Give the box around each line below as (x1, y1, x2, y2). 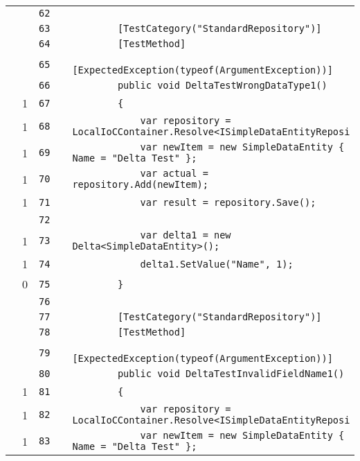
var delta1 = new (140, 229, 231, 241)
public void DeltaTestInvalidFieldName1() (117, 368, 345, 379)
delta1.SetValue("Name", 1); (140, 258, 294, 270)
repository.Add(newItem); (72, 179, 208, 190)
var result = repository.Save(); (140, 196, 316, 208)
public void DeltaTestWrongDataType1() (117, 80, 327, 91)
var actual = (140, 168, 208, 179)
